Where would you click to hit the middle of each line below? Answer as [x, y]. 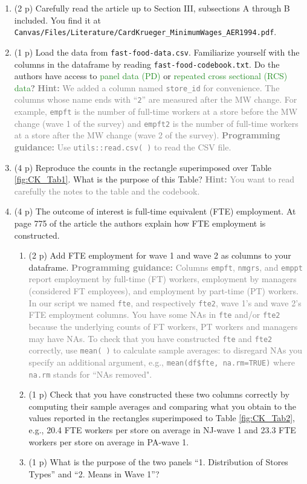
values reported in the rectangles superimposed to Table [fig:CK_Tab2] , [162, 418]
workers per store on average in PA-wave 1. [109, 441]
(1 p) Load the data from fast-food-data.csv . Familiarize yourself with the [157, 52]
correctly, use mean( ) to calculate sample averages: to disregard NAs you [165, 350]
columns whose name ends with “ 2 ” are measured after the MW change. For [156, 99]
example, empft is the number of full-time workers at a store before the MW [156, 111]
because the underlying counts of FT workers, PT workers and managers [163, 326]
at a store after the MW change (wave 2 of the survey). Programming [147, 135]
